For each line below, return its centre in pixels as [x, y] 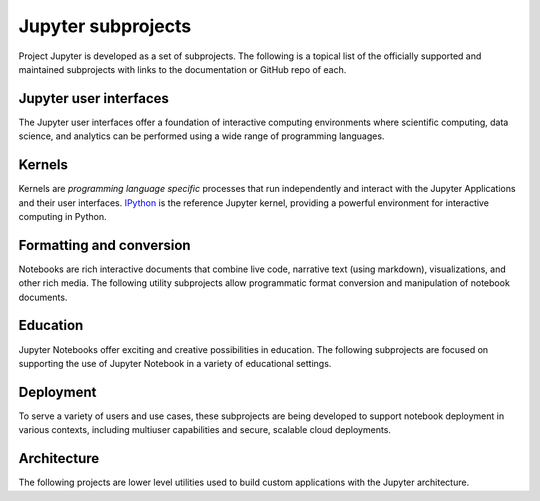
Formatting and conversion [104, 245]
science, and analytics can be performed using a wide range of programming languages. [201, 136]
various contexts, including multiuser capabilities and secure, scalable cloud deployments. [205, 430]
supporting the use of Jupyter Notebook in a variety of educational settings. [175, 363]
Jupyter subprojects [105, 26]
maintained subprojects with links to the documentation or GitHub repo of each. [182, 69]
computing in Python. [62, 216]
